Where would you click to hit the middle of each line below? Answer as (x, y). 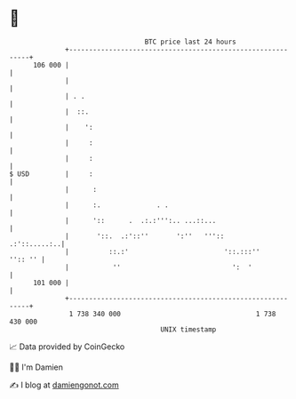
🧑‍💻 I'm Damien (36, 367)
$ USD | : (51, 174)
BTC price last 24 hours (191, 42)
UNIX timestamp (188, 329)
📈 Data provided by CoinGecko (67, 347)
